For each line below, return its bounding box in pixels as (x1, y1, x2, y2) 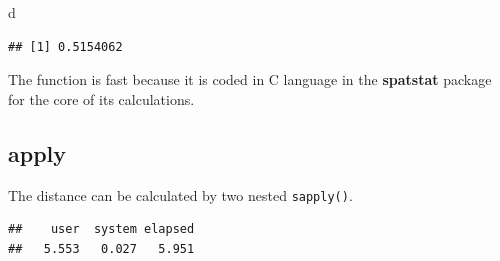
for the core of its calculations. (8, 88, 195, 109)
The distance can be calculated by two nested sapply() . (8, 184, 353, 205)
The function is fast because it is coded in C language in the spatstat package (8, 69, 492, 90)
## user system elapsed (8, 222, 195, 237)
